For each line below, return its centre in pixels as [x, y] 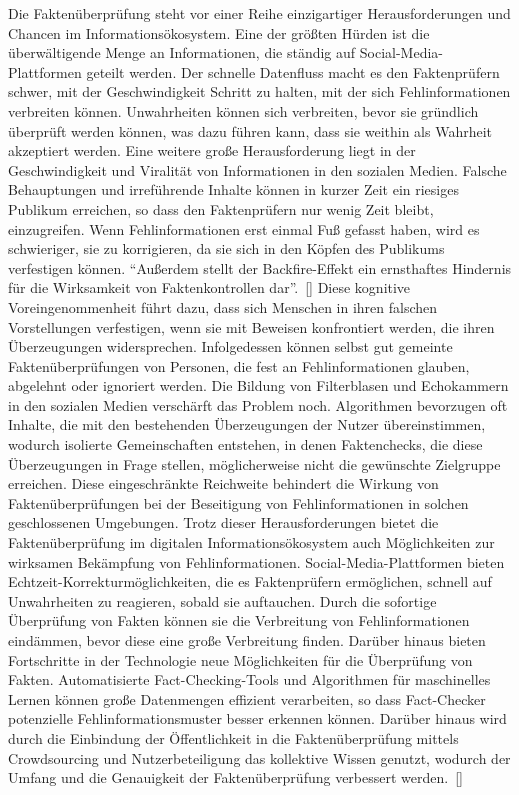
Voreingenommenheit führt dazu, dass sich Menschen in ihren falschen [223, 306]
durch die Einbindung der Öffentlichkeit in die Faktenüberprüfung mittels [233, 737]
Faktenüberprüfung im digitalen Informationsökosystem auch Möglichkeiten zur [251, 542]
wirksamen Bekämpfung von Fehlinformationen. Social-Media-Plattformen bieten [256, 561]
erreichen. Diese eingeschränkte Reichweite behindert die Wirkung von [223, 483]
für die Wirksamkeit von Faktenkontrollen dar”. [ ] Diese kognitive [209, 287]
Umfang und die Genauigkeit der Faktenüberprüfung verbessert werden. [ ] [235, 777]
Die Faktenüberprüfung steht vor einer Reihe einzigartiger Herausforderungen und [259, 13]
